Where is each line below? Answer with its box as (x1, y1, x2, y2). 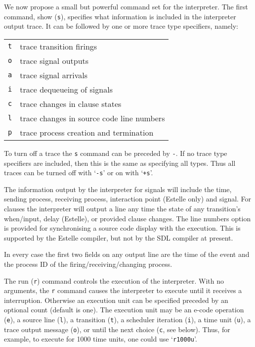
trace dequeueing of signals (20, 83, 113, 95)
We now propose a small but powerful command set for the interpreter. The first (4, 1, 248, 11)
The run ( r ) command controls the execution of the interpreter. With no (4, 275, 224, 286)
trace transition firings (20, 40, 97, 52)
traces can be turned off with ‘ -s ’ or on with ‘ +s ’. (4, 167, 153, 178)
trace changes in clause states (20, 98, 122, 109)
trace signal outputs (20, 54, 89, 66)
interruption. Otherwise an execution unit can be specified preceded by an (4, 295, 228, 305)
